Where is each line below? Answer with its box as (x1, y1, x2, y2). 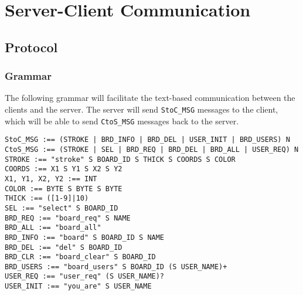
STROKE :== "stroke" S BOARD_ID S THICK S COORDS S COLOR (5, 155, 236, 164)
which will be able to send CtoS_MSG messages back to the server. (5, 114, 239, 127)
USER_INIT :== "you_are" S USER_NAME (5, 282, 152, 291)
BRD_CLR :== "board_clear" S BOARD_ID (5, 253, 156, 262)
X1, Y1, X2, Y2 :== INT (5, 174, 97, 183)
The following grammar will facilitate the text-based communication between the (5, 91, 295, 104)
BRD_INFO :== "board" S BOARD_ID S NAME (5, 233, 165, 242)
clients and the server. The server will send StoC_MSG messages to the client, (5, 103, 278, 115)
